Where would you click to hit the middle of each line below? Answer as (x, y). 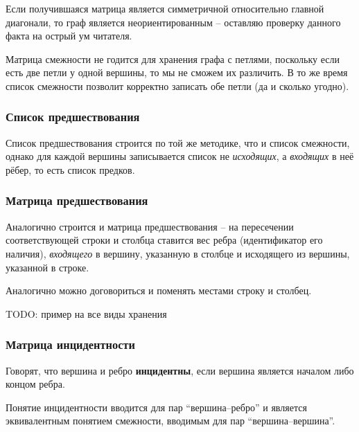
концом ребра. (35, 384)
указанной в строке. (47, 267)
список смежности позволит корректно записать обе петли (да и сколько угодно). (177, 85)
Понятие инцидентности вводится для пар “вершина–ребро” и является (156, 407)
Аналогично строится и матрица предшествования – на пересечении (150, 226)
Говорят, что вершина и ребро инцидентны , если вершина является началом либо (180, 370)
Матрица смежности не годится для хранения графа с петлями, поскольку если (173, 58)
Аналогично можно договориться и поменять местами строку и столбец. (159, 290)
